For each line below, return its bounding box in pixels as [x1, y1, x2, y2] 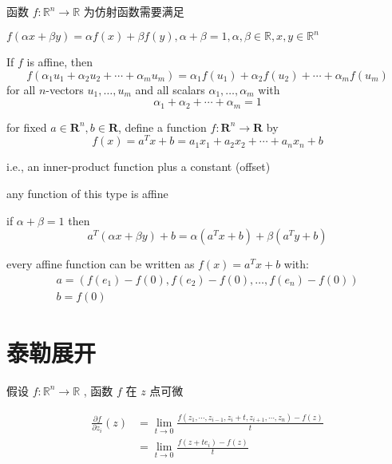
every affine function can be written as [6, 256, 195, 272]
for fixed [6, 118, 47, 135]
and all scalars [135, 81, 205, 97]
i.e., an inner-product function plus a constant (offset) [6, 158, 271, 175]
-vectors [46, 81, 84, 97]
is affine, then [26, 54, 93, 70]
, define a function [117, 118, 207, 135]
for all [6, 81, 36, 97]
